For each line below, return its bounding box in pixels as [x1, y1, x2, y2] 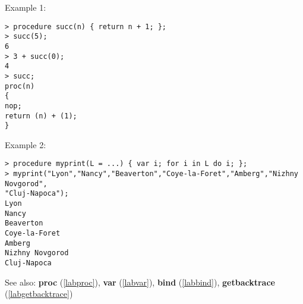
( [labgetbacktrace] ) [5, 287, 73, 300]
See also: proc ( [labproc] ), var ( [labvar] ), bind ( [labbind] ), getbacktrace [5, 275, 275, 288]
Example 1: [5, 1, 46, 13]
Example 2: [5, 138, 46, 151]
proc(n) [5, 82, 35, 90]
